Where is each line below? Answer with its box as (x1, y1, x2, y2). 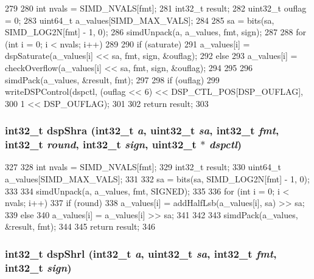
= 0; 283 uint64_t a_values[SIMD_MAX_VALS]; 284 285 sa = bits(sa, (5, 13, 274, 26)
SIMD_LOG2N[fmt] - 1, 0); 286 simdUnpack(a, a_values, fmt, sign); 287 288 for (5, 26, 307, 38)
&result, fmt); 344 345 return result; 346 (5, 220, 155, 233)
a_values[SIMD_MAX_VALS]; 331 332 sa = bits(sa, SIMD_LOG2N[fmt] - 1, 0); (5, 173, 310, 185)
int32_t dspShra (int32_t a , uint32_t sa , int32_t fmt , (5, 123, 279, 138)
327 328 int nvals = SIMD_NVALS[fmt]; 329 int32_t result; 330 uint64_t (5, 160, 282, 173)
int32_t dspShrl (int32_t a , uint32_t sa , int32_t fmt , (5, 246, 277, 261)
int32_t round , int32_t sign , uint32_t (5, 137, 197, 152)
